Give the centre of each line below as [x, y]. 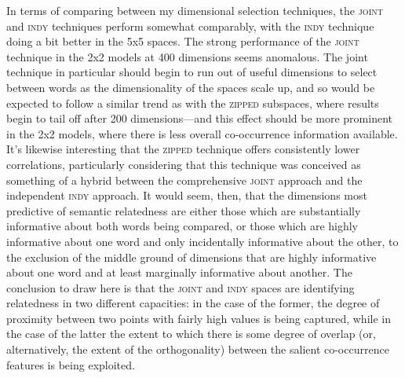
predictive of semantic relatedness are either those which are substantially [184, 210]
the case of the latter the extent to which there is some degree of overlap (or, [191, 334]
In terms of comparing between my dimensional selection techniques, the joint [195, 10]
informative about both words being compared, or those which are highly [182, 226]
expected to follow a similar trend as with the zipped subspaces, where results [193, 103]
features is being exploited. [71, 364]
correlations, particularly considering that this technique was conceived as [184, 164]
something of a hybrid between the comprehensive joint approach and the [184, 180]
